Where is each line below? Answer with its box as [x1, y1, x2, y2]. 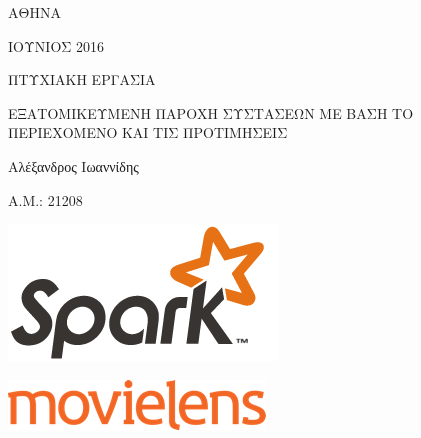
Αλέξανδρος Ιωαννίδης [8, 155, 139, 176]
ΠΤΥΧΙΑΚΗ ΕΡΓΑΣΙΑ [8, 69, 156, 90]
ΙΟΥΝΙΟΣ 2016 [8, 35, 105, 56]
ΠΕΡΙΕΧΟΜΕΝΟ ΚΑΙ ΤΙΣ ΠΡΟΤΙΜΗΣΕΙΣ [8, 122, 288, 143]
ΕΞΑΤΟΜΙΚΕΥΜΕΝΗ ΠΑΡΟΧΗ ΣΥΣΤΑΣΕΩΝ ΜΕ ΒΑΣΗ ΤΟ [8, 102, 414, 123]
